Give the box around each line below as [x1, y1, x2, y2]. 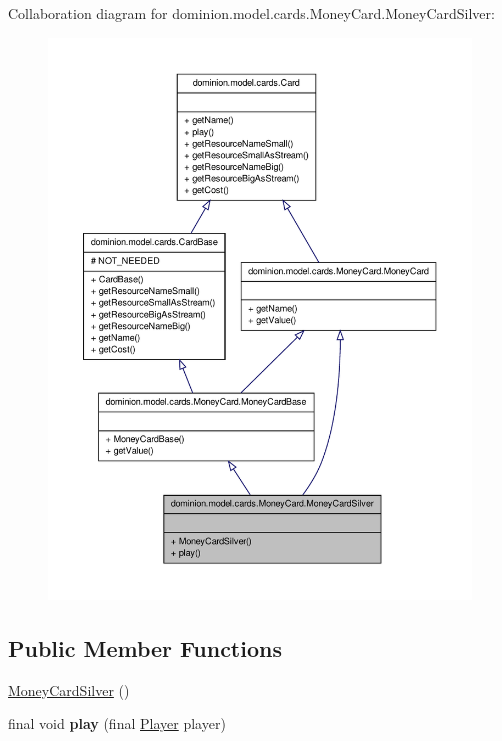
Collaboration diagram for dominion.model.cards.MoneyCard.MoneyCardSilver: [8, 3, 495, 23]
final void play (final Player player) [8, 713, 226, 734]
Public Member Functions [8, 632, 282, 663]
